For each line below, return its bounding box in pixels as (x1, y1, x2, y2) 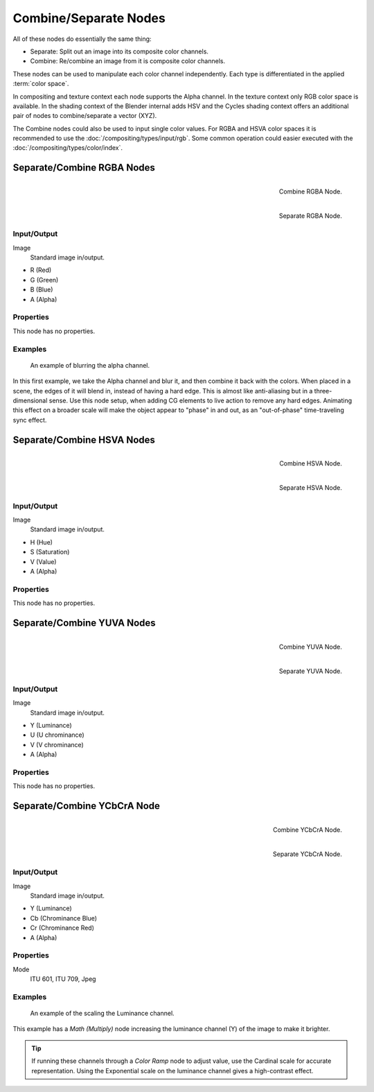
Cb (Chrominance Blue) (30, 914, 97, 922)
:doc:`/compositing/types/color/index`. (12, 144, 123, 152)
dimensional (12, 396, 48, 404)
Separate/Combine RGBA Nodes (12, 162, 156, 173)
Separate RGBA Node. (278, 212, 342, 220)
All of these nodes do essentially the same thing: (12, 35, 152, 43)
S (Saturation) (30, 548, 70, 556)
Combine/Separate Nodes (12, 10, 166, 26)
